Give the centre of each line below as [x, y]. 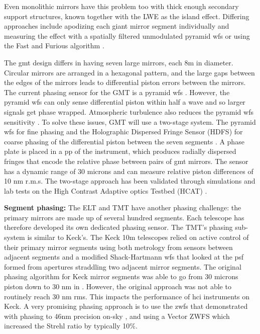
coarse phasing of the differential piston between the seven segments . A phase [124, 141]
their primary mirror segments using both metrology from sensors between [118, 247]
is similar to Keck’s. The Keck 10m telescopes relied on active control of [138, 237]
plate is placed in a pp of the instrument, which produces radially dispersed [120, 151]
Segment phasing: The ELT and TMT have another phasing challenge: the [123, 207]
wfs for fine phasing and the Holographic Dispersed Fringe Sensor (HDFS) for [123, 132]
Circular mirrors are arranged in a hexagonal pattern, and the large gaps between [129, 72]
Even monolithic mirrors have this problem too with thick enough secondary [121, 6]
